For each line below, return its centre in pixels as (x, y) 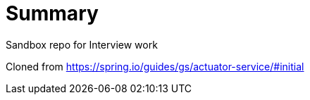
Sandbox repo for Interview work (82, 44)
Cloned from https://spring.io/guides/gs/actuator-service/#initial (155, 66)
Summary (52, 13)
